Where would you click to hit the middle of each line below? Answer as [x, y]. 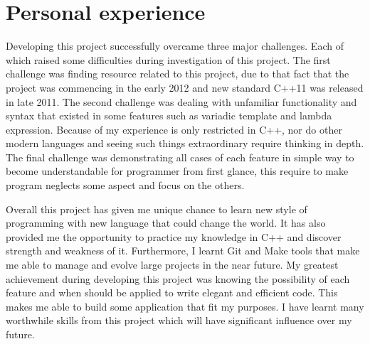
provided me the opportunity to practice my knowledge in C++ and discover [174, 236]
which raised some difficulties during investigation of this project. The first [168, 59]
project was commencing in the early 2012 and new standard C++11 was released [185, 87]
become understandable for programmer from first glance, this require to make [177, 171]
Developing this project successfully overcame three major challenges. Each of [175, 46]
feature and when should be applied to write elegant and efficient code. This [172, 292]
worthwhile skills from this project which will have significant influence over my [179, 320]
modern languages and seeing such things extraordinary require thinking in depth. [185, 143]
